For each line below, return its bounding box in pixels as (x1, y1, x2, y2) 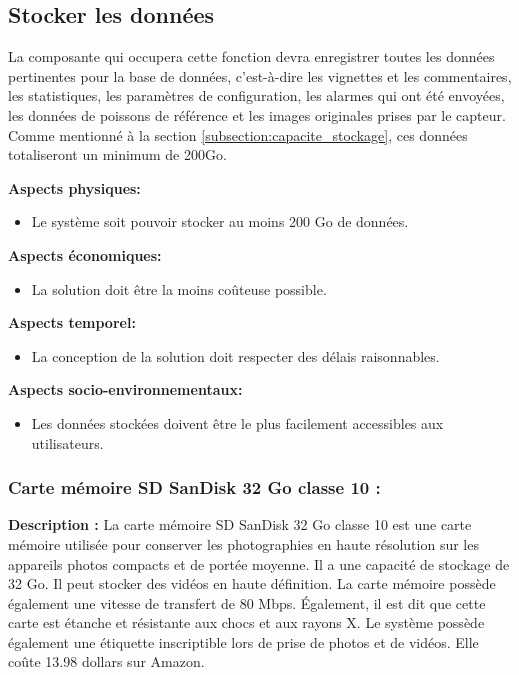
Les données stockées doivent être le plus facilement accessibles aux (31, 412, 444, 433)
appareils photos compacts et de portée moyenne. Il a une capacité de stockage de (8, 553, 510, 574)
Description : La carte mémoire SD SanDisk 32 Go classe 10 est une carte (8, 514, 472, 535)
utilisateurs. (31, 432, 104, 453)
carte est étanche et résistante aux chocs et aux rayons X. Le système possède (8, 612, 485, 633)
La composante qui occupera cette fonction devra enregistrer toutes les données (8, 46, 495, 67)
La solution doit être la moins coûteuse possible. (31, 278, 327, 299)
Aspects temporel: (8, 312, 136, 333)
